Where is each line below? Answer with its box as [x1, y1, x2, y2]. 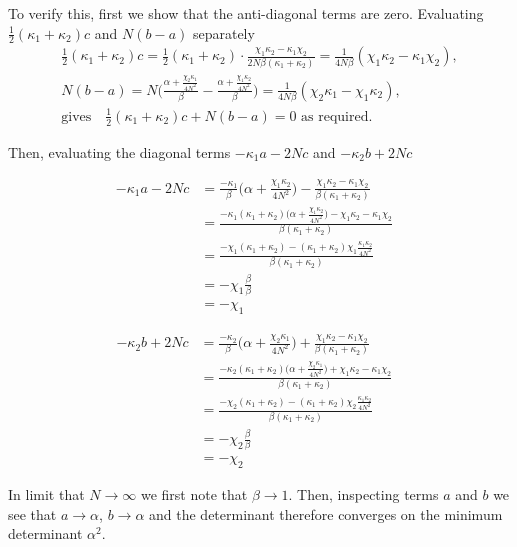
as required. [301, 109, 373, 124]
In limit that [8, 484, 85, 505]
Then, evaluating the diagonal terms [8, 141, 231, 162]
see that [8, 503, 57, 524]
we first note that [140, 484, 248, 505]
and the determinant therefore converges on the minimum [149, 503, 503, 524]
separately [192, 22, 255, 43]
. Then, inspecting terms [288, 484, 439, 505]
